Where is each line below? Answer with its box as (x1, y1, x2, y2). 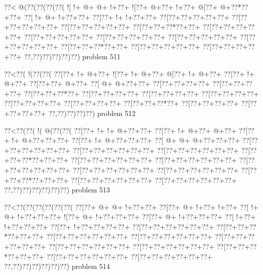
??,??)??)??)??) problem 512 (48, 107, 136, 118)
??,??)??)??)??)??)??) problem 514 (4, 261, 110, 271)
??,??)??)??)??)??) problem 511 (24, 51, 121, 61)
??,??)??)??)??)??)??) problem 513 (4, 184, 110, 195)
